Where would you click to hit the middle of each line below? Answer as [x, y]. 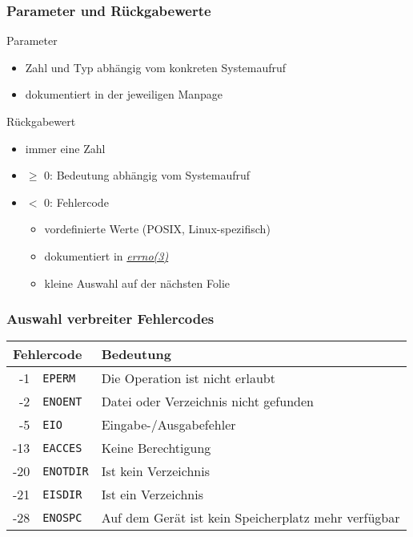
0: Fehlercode [76, 202]
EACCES [62, 448]
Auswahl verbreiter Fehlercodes [110, 319]
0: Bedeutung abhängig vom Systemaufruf [147, 175]
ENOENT [62, 401]
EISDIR [62, 494]
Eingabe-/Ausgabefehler [168, 425]
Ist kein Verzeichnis [155, 471]
